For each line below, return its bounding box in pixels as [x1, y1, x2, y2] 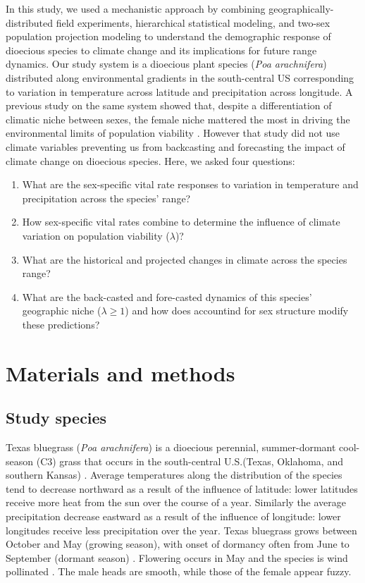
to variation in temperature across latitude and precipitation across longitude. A [6, 84, 353, 99]
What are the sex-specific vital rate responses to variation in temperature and [22, 177, 359, 192]
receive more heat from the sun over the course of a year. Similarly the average [6, 495, 347, 510]
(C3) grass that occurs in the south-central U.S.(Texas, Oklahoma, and [36, 453, 343, 468]
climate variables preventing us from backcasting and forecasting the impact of [6, 139, 345, 154]
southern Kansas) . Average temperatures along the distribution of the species [6, 467, 342, 482]
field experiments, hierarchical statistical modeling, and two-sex [56, 15, 330, 30]
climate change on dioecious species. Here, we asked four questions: [6, 153, 295, 168]
